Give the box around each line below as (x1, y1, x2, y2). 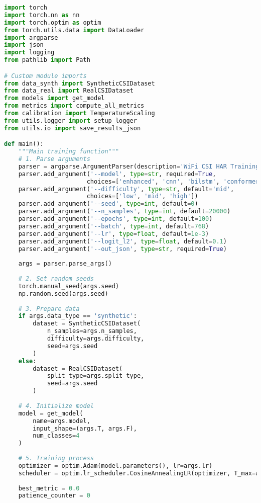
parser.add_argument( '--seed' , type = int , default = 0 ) (18, 200, 198, 208)
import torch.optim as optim (4, 19, 101, 26)
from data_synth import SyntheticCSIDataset (4, 79, 155, 87)
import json (4, 41, 44, 49)
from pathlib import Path (4, 56, 90, 64)
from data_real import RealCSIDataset (4, 87, 134, 95)
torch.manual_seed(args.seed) (18, 282, 119, 290)
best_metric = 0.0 (18, 484, 80, 492)
